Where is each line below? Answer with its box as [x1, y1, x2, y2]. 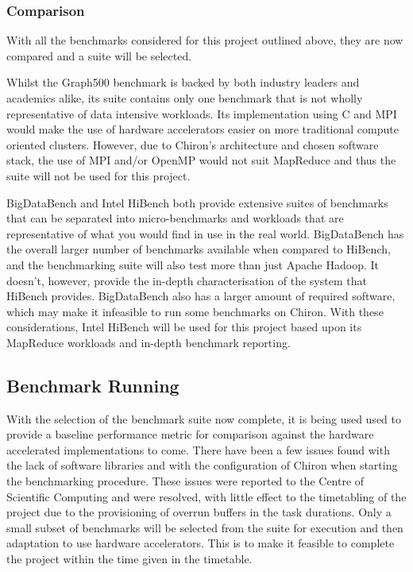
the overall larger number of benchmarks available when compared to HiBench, [6, 241, 391, 257]
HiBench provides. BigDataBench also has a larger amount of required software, [6, 288, 396, 304]
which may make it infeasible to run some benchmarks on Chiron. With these [6, 303, 384, 319]
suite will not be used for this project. [6, 167, 191, 184]
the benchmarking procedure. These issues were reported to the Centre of [6, 473, 365, 489]
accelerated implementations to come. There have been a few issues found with [6, 441, 390, 458]
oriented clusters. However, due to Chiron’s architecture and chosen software [6, 136, 379, 153]
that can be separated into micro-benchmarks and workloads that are [6, 210, 344, 226]
